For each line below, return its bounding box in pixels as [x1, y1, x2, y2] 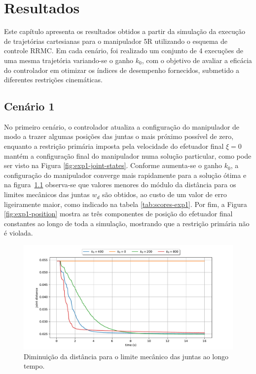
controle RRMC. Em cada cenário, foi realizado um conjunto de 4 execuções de [4, 45, 243, 56]
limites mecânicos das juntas [4, 189, 90, 200]
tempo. [24, 361, 45, 371]
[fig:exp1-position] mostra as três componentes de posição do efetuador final [4, 208, 233, 219]
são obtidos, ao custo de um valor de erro [102, 189, 227, 200]
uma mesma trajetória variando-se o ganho [4, 55, 133, 65]
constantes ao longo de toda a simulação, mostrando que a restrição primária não [4, 218, 250, 228]
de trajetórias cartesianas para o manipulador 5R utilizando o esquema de [4, 35, 227, 46]
